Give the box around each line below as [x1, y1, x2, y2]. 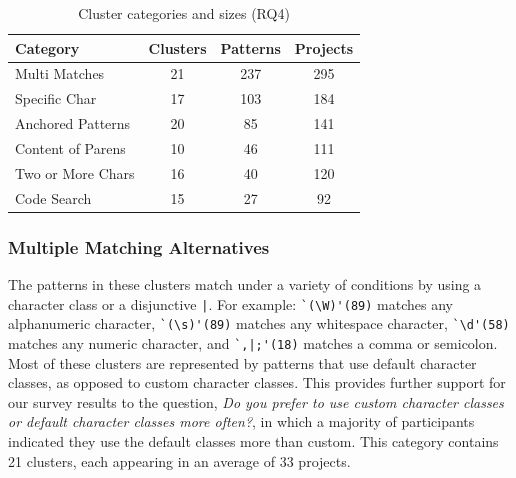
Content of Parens [15, 137, 126, 158]
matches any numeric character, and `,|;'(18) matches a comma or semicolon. [8, 332, 498, 353]
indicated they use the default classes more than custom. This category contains [8, 430, 499, 451]
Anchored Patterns [15, 113, 131, 134]
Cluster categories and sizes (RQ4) [78, 3, 290, 23]
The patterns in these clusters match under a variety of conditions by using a [8, 273, 482, 294]
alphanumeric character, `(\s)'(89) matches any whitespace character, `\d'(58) [8, 313, 510, 334]
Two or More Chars [15, 162, 135, 183]
